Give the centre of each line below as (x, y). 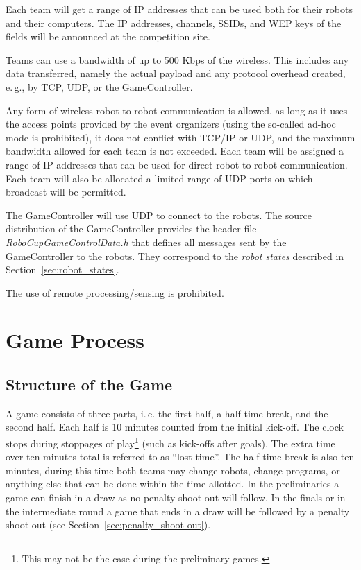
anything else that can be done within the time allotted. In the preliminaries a (173, 484)
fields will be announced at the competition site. (108, 36)
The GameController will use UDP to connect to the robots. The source (159, 215)
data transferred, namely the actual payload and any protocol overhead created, (176, 73)
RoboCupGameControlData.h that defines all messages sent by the (146, 242)
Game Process (75, 340)
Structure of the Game (89, 385)
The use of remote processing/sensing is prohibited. (115, 292)
